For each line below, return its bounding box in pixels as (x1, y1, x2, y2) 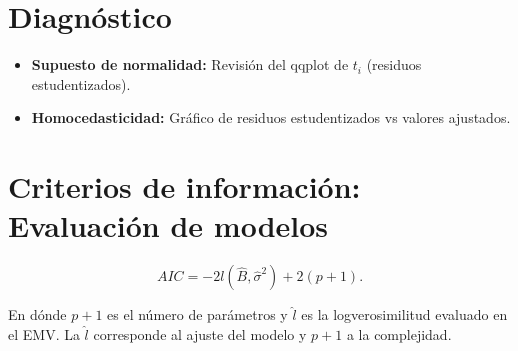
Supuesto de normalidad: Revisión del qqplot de (31, 54, 349, 75)
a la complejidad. (346, 323, 452, 344)
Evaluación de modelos (8, 205, 329, 246)
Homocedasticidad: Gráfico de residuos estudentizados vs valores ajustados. (31, 107, 511, 128)
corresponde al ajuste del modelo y (93, 323, 307, 344)
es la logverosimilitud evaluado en (301, 304, 508, 325)
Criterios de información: (8, 166, 361, 207)
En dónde (8, 304, 67, 325)
